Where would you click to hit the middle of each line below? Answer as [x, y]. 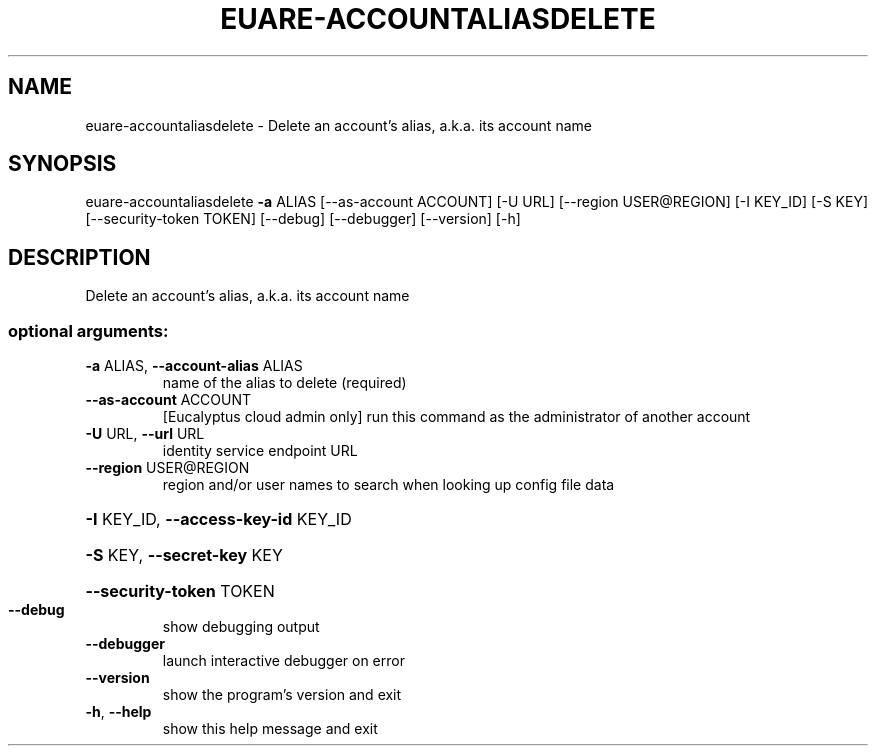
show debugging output [241, 627]
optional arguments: [88, 330]
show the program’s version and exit [282, 695]
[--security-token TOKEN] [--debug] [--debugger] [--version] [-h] [303, 219]
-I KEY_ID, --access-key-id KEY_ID [218, 519]
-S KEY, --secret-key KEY [184, 555]
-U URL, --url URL [145, 434]
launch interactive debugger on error [283, 661]
